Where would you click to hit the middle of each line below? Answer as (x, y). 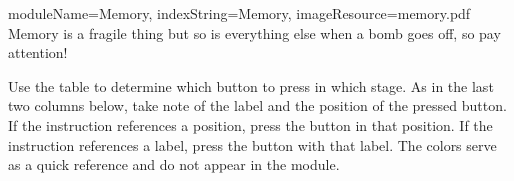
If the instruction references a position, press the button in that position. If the (250, 124)
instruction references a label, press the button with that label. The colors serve (252, 144)
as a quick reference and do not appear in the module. (174, 164)
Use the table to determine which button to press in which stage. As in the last (251, 85)
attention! (38, 52)
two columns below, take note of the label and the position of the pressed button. (257, 105)
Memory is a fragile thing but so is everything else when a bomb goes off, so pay (254, 32)
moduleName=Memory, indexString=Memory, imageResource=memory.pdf (239, 13)
